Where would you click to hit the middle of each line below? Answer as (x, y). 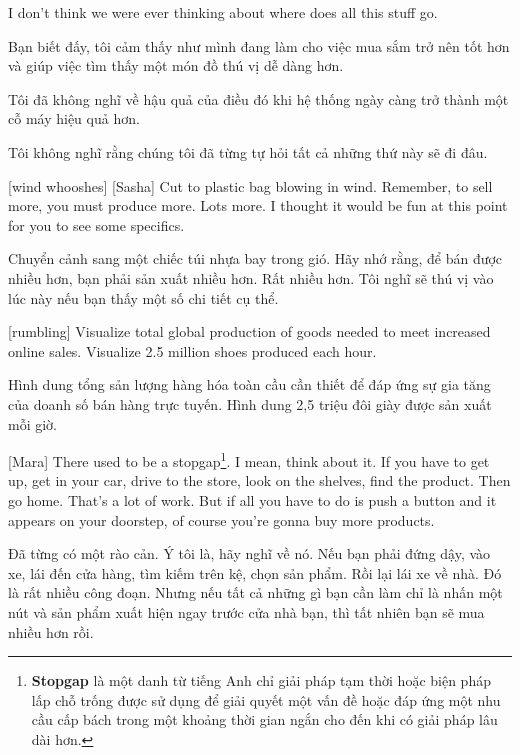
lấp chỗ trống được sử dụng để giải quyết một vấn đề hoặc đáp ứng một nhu (266, 699)
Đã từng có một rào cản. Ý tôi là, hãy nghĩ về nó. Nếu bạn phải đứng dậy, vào (249, 553)
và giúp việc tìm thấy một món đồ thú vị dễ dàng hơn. (176, 65)
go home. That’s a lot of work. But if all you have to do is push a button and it (252, 499)
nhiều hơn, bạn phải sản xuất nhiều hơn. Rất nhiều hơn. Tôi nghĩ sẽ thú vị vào (251, 277)
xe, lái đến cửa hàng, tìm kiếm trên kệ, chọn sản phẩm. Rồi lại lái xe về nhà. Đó (255, 572)
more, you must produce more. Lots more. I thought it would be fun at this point (258, 205)
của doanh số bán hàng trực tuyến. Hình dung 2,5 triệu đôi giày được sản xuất (250, 403)
